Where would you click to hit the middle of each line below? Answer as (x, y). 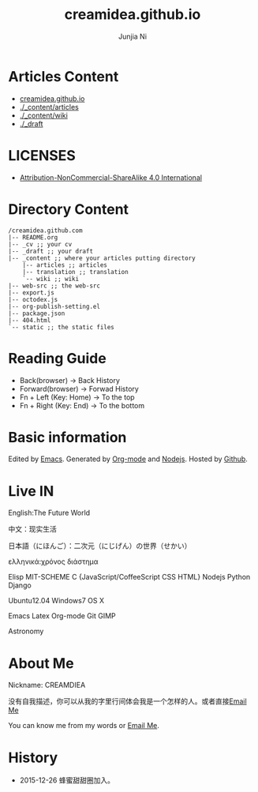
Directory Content (68, 209)
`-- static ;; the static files (61, 327)
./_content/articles (49, 107)
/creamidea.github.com (45, 231)
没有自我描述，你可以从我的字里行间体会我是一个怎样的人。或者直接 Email (127, 701)
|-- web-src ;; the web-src (54, 286)
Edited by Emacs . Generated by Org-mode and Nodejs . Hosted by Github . (128, 459)
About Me (41, 663)
